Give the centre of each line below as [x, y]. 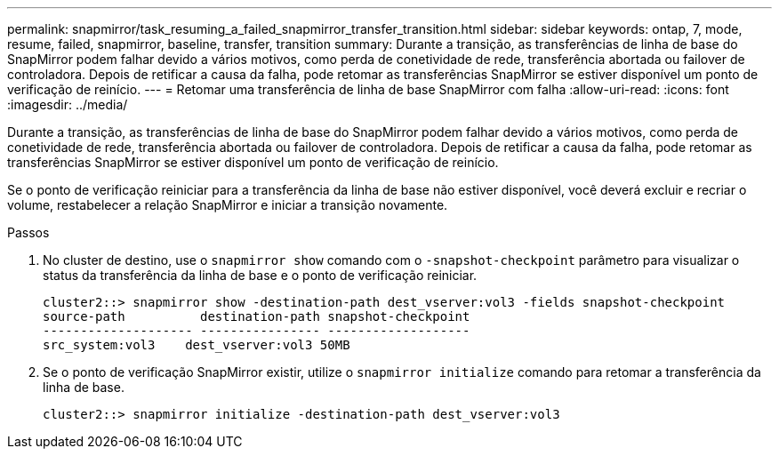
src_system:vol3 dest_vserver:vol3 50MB [197, 345]
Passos [28, 232]
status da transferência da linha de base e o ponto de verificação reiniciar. [260, 275]
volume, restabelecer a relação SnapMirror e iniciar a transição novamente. [228, 205]
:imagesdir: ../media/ [68, 104]
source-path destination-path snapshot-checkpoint [257, 316]
